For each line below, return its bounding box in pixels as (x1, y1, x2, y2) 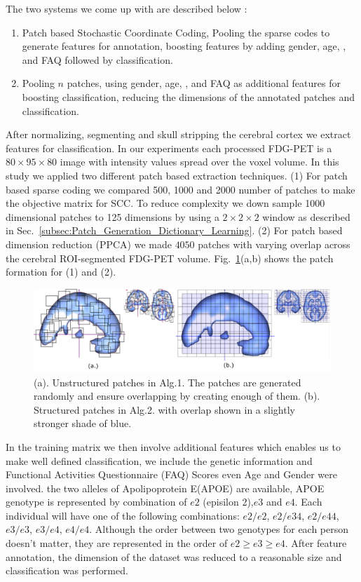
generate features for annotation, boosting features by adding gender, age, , (22, 39, 346, 53)
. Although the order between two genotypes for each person (89, 522, 349, 536)
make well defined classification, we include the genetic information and (6, 453, 313, 468)
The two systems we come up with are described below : (6, 1, 247, 15)
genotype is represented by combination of (6, 494, 187, 509)
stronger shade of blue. (34, 416, 132, 431)
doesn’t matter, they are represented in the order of (6, 536, 228, 550)
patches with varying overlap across (198, 236, 350, 251)
